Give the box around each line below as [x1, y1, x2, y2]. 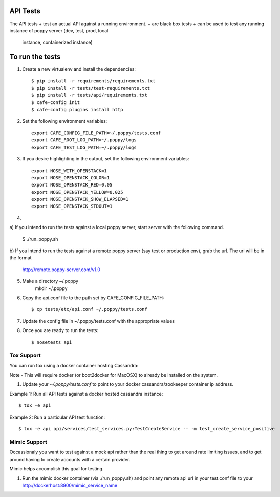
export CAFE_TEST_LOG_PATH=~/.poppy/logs [31, 144, 137, 150]
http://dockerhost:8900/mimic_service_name [22, 482, 118, 488]
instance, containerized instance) [22, 39, 93, 46]
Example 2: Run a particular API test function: [9, 414, 105, 420]
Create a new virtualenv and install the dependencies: [22, 66, 136, 72]
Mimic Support [9, 438, 48, 445]
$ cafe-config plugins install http [31, 107, 123, 113]
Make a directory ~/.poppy [22, 278, 79, 284]
